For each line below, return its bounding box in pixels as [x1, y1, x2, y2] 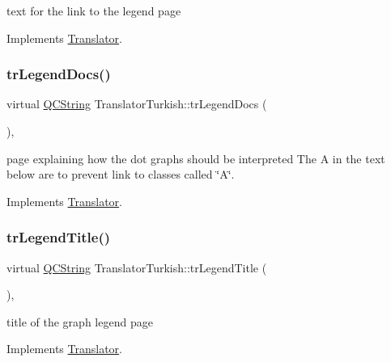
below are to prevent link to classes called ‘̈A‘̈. [6, 166, 235, 183]
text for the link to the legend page [6, 2, 181, 19]
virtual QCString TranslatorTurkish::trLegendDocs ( [6, 95, 267, 112]
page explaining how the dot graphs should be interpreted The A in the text [6, 149, 385, 166]
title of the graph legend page [6, 313, 153, 330]
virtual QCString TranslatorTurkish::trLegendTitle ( [6, 259, 267, 276]
